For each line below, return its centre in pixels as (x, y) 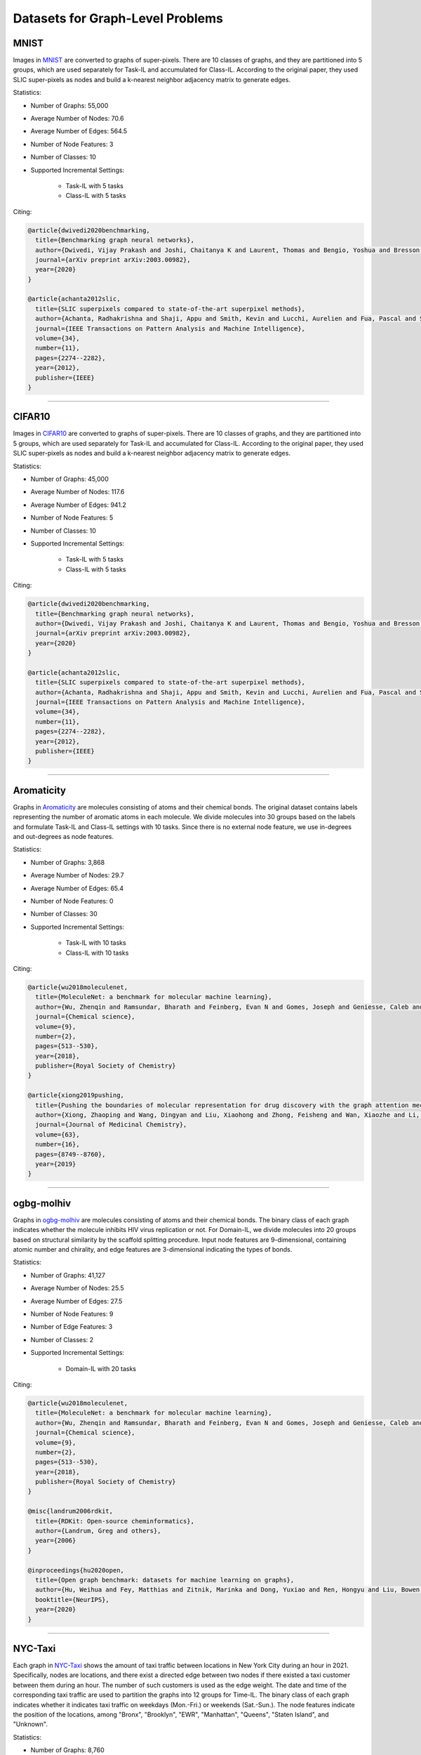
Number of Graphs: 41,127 (68, 1275)
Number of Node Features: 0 (72, 901)
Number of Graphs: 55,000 (69, 105)
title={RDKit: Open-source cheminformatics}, (115, 1521)
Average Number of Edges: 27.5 (76, 1301)
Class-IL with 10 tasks (97, 953)
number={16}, (58, 1145)
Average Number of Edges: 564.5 (79, 131)
